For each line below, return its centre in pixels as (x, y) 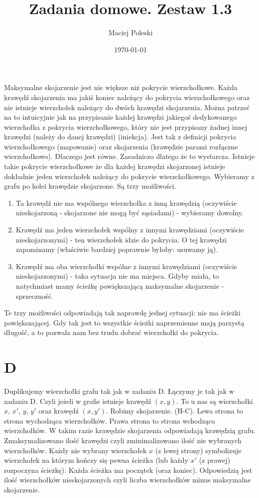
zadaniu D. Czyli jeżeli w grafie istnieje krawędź (78, 401)
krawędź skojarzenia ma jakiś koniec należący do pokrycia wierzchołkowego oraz (127, 97)
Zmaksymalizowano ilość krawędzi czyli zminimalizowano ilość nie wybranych (123, 440)
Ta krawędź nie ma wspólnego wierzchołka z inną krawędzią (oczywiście (126, 202)
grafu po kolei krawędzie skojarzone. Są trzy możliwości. (90, 186)
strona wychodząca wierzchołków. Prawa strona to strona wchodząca (110, 420)
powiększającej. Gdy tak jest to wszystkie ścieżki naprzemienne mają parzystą (124, 322)
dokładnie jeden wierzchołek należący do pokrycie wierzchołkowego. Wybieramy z (129, 176)
